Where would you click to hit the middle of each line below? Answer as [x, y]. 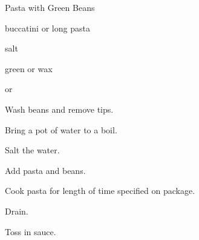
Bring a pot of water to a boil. [61, 129]
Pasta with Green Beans [50, 7]
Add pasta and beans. [45, 170]
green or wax [29, 68]
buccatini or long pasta [47, 28]
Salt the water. [32, 150]
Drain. [17, 211]
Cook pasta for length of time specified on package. [100, 191]
